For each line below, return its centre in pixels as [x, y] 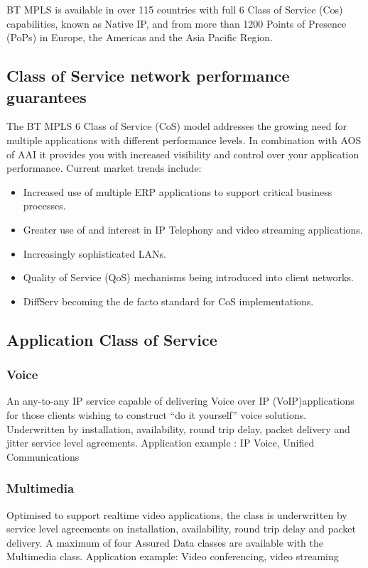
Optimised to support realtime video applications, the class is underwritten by [177, 514]
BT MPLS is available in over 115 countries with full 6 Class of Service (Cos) [175, 9]
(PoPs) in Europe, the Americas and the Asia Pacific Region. [140, 37]
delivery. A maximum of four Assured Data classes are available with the [165, 542]
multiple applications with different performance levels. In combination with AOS [184, 140]
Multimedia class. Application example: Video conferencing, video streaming [173, 556]
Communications [43, 456]
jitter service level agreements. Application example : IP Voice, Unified [161, 443]
